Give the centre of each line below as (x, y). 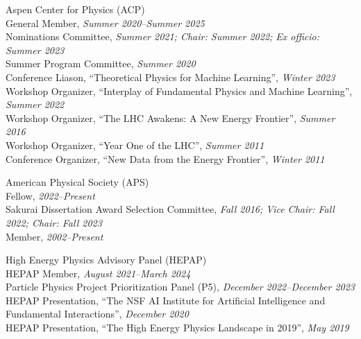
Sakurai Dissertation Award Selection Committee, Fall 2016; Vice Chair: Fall (170, 209)
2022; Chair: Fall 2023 (54, 222)
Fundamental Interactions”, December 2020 (97, 314)
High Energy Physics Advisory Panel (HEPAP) (106, 260)
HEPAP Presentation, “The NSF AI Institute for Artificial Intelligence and (166, 300)
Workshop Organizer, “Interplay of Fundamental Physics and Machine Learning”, (179, 90)
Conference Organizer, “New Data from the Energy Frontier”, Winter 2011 (165, 158)
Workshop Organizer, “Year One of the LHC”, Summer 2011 (135, 145)
